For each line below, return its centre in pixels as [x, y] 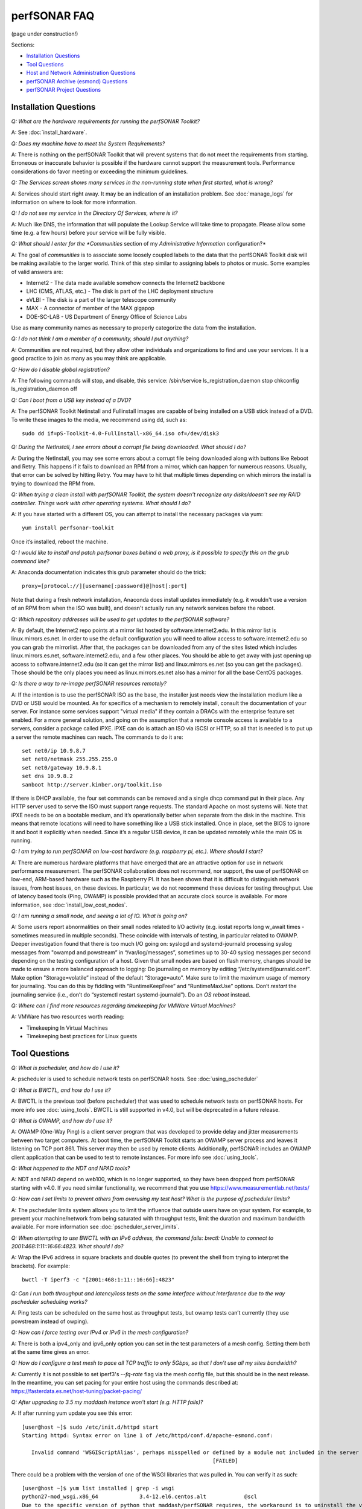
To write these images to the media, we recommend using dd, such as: [99, 420]
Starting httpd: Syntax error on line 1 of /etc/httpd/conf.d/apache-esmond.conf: [148, 1436]
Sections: [23, 45]
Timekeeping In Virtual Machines [67, 1028]
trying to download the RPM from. [53, 483]
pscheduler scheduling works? [49, 1302]
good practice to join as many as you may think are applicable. [89, 359]
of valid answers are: [37, 272]
